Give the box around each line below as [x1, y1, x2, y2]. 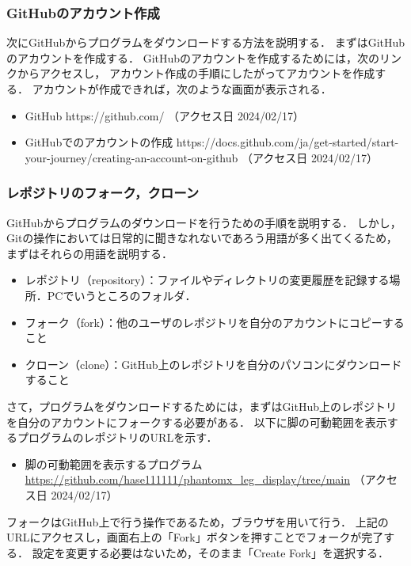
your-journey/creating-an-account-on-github [25, 149, 238, 165]
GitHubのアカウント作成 [6, 2, 160, 22]
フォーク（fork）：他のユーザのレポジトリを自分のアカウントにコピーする [25, 313, 405, 330]
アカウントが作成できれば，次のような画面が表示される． [32, 81, 332, 97]
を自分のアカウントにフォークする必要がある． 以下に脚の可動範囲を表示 [6, 413, 387, 430]
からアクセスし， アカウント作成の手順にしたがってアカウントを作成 [17, 65, 375, 82]
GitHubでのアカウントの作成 [25, 134, 173, 150]
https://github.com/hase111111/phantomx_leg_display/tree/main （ [25, 471, 365, 488]
